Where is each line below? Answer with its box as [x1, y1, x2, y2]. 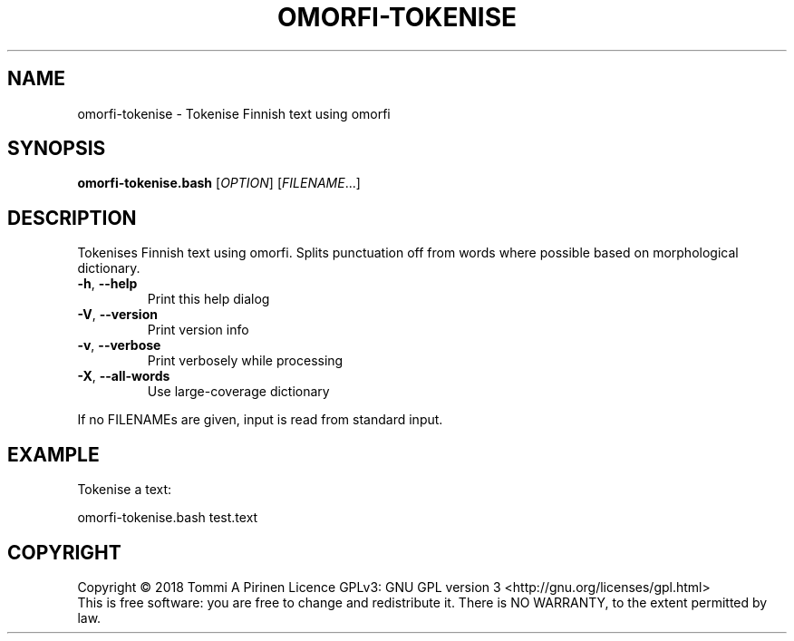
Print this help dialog [147, 291, 270, 307]
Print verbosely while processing [147, 353, 344, 369]
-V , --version [77, 306, 158, 323]
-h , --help [77, 276, 138, 292]
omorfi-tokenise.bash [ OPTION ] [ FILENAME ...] [77, 175, 361, 191]
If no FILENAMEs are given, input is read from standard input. [77, 412, 443, 428]
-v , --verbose [77, 337, 161, 354]
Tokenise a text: [77, 481, 172, 498]
